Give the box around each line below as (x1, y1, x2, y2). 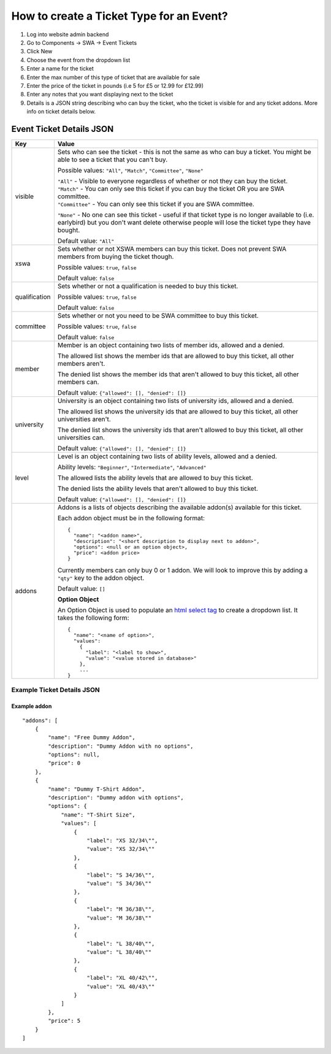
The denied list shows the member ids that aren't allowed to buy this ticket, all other (57, 370, 300, 379)
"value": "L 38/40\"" (86, 948, 152, 956)
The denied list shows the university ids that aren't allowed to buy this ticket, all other (57, 425, 303, 434)
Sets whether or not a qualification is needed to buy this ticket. (57, 282, 238, 290)
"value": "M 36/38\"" (86, 914, 152, 921)
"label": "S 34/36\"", (86, 871, 155, 879)
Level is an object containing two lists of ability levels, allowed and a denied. (57, 452, 277, 460)
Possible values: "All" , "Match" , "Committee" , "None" (57, 166, 204, 174)
